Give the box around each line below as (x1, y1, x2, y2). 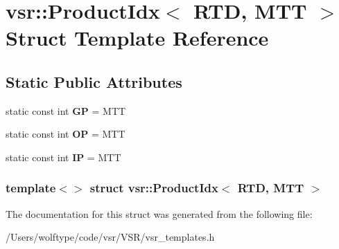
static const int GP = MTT (6, 103, 126, 118)
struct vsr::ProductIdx (89, 179, 218, 196)
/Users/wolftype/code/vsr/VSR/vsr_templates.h (6, 230, 215, 244)
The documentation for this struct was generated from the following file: (6, 206, 313, 221)
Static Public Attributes (6, 71, 182, 92)
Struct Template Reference (6, 24, 269, 52)
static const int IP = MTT (6, 149, 121, 164)
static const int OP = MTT (6, 127, 125, 141)
